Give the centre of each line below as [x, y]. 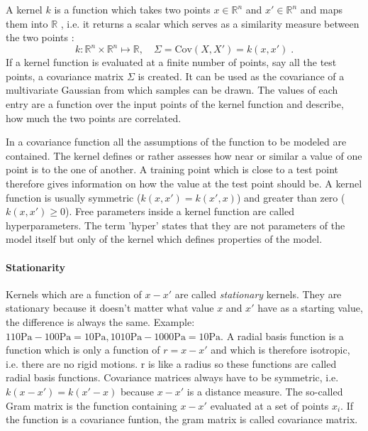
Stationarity [35, 267]
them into [27, 23]
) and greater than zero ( [291, 197]
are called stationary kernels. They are [258, 294]
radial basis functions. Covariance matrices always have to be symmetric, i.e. [172, 377]
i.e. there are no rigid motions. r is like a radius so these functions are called [171, 363]
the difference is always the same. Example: [100, 321]
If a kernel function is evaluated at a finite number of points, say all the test [171, 62]
